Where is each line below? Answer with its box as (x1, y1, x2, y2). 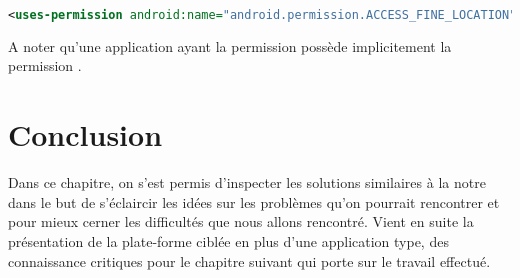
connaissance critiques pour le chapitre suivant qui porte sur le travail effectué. (8, 250, 491, 271)
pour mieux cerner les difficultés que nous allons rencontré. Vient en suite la (8, 211, 474, 232)
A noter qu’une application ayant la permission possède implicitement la (8, 35, 452, 56)
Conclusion (8, 114, 163, 155)
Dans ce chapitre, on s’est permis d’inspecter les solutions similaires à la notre (8, 172, 486, 193)
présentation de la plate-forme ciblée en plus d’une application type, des (8, 230, 449, 251)
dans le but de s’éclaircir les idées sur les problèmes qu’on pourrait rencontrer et (8, 191, 500, 212)
